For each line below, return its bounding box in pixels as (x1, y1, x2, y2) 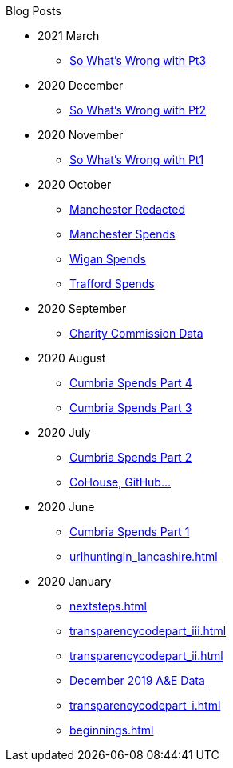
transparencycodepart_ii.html (69, 649, 223, 662)
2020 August (38, 351, 106, 365)
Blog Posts (6, 4, 61, 18)
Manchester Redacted (69, 202, 185, 216)
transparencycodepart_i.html (69, 698, 221, 712)
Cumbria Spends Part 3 (69, 401, 192, 414)
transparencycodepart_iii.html (69, 624, 227, 638)
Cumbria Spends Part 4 (69, 376, 192, 390)
